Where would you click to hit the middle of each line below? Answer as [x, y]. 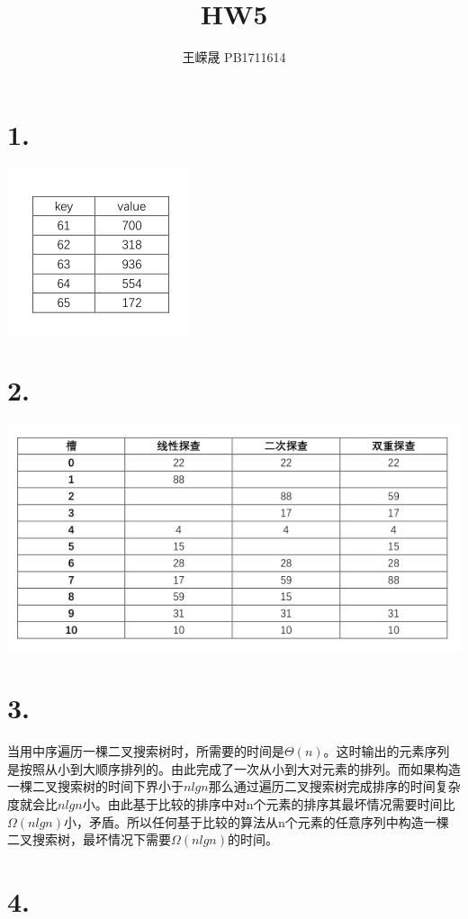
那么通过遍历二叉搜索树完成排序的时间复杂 [334, 786]
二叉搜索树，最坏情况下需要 [89, 839]
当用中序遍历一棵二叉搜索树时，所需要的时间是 [146, 751]
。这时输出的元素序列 [387, 751]
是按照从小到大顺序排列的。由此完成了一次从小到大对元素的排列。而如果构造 [234, 768]
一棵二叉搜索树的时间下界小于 [95, 786]
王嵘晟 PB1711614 [234, 57]
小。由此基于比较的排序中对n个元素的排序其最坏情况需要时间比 [269, 804]
